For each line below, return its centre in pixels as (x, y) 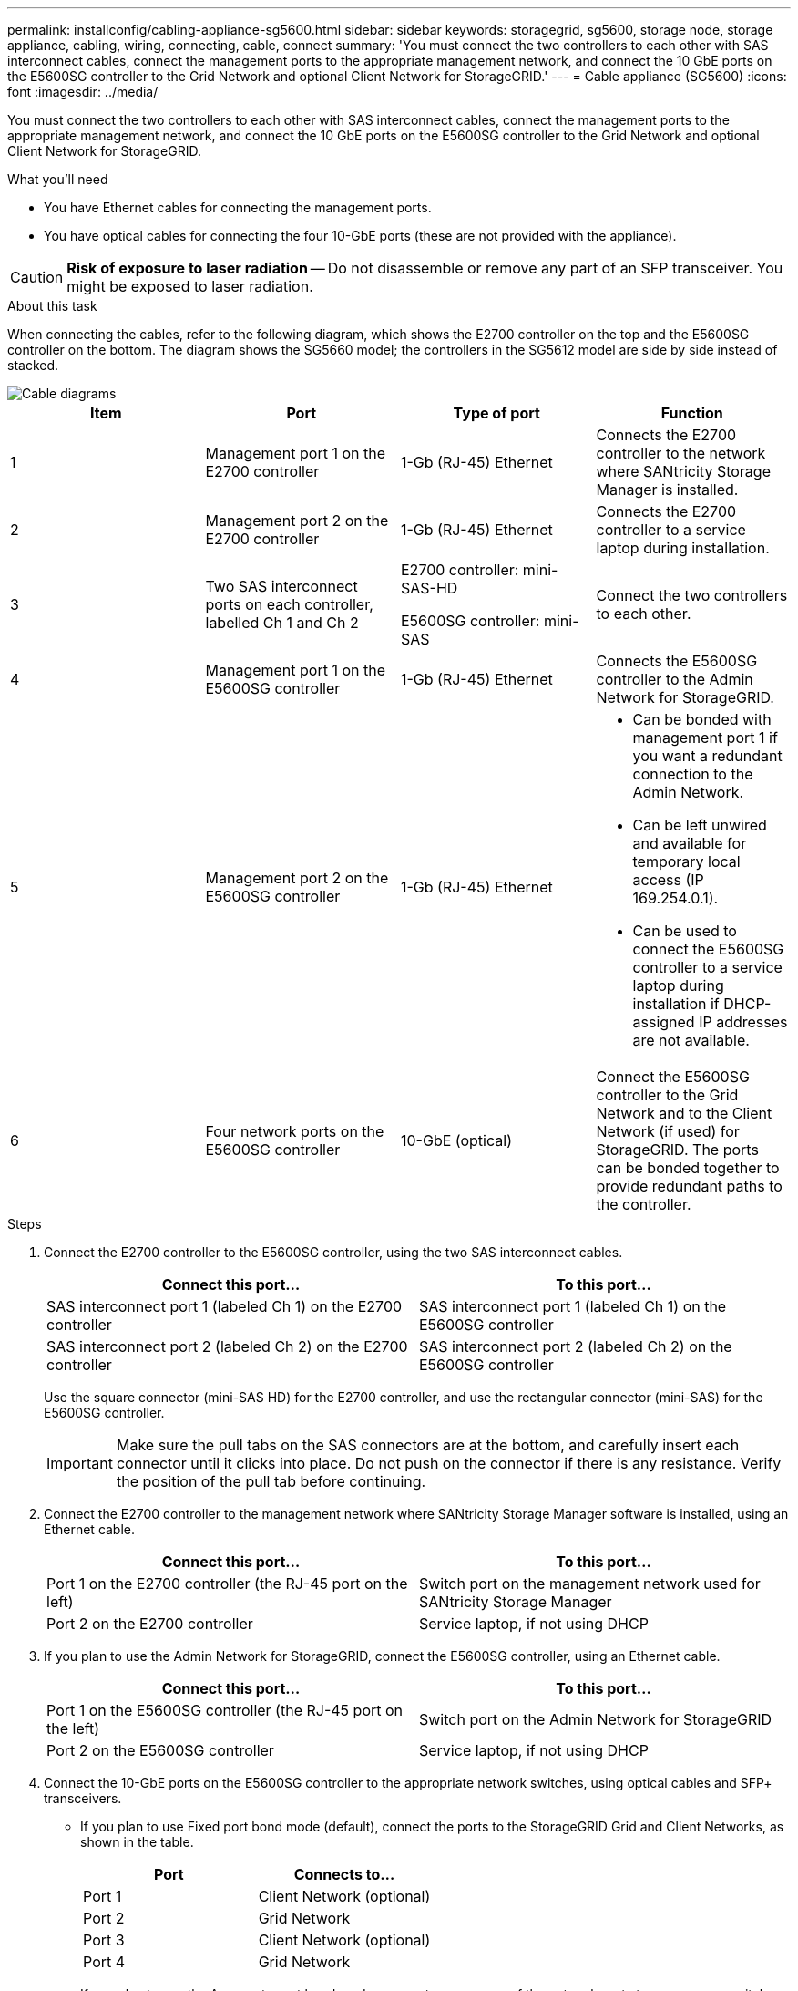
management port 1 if (705, 738)
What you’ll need (58, 179)
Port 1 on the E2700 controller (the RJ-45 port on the (227, 1584)
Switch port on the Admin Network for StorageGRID (596, 1719)
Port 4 (104, 1962)
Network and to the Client (684, 1113)
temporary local (686, 861)
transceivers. (83, 1798)
